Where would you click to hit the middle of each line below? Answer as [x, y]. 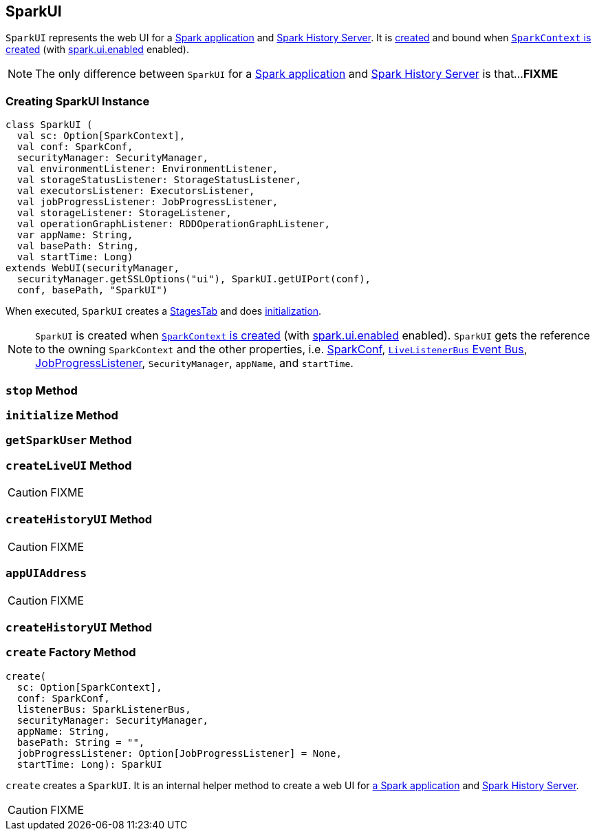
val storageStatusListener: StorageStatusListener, [159, 180]
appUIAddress [46, 574]
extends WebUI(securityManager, [93, 268]
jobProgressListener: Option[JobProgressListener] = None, [179, 753]
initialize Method [62, 415]
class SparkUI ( [49, 125]
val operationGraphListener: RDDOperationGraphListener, [174, 224]
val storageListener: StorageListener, [124, 213]
